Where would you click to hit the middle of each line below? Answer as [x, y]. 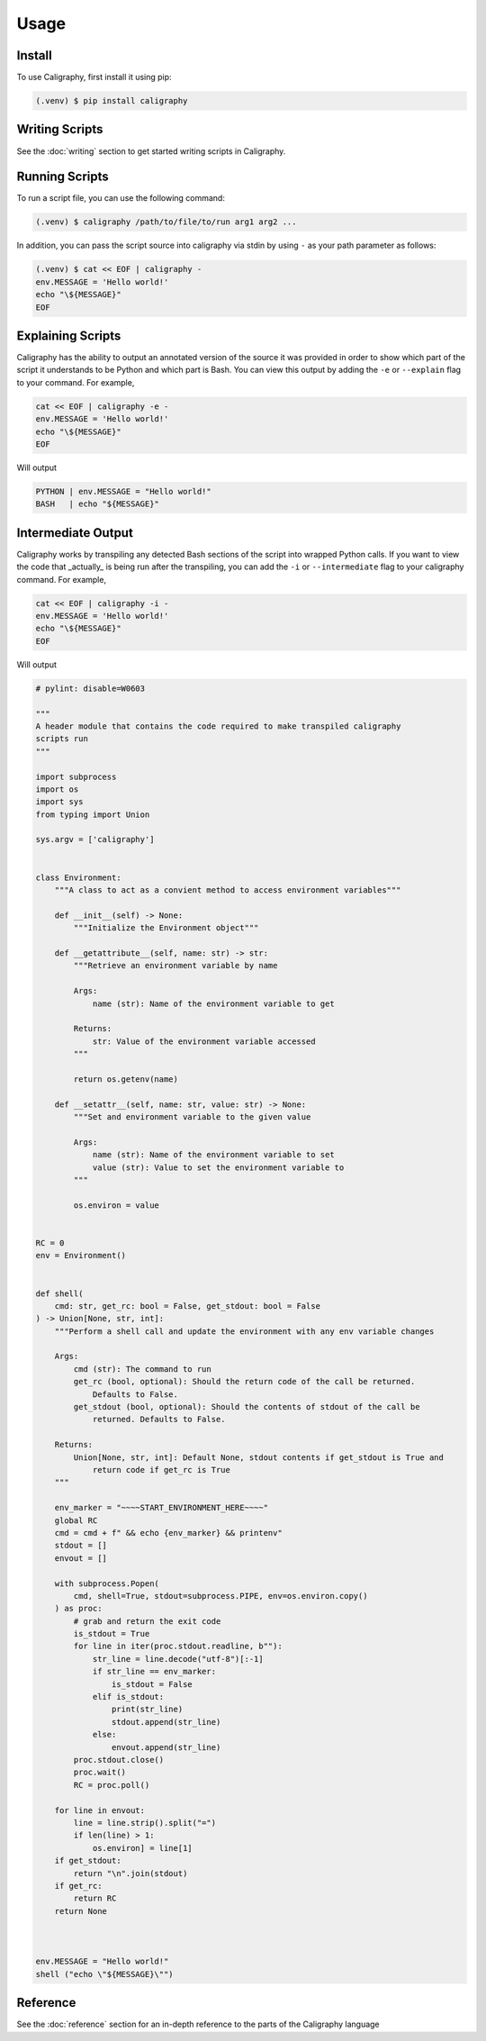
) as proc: [78, 1609]
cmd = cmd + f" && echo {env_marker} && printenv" [168, 1533]
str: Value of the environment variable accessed [204, 1041]
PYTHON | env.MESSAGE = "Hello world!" [123, 491]
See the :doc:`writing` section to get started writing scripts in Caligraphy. [151, 151]
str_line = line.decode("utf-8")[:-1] [178, 1659]
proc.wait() [99, 1773]
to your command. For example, [76, 382]
